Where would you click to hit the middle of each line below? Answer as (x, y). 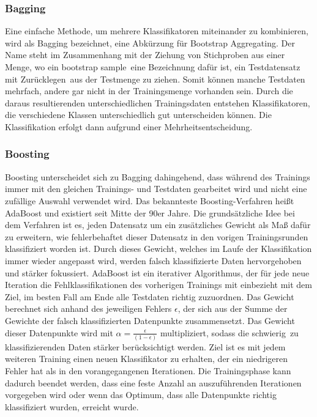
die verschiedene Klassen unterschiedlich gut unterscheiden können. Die (138, 115)
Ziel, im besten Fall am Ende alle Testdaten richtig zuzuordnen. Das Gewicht (150, 296)
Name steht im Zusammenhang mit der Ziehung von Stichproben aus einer (145, 55)
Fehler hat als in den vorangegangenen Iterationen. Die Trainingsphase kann (148, 371)
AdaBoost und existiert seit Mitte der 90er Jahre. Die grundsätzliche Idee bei (150, 212)
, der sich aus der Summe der (233, 308)
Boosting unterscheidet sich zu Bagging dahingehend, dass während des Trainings (158, 176)
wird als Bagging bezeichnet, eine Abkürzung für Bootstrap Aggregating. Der (150, 42)
